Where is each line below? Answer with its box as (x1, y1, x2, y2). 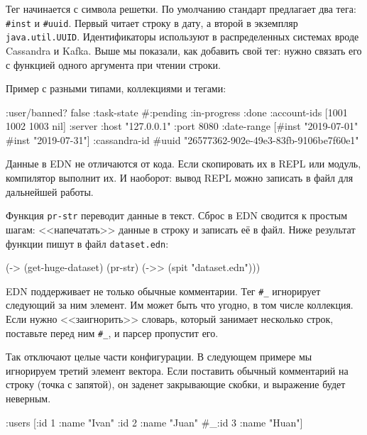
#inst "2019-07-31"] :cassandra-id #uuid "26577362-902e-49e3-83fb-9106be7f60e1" (6, 132, 359, 147)
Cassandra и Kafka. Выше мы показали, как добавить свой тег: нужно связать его (6, 43, 362, 57)
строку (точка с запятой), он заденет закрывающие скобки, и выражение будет (6, 377, 346, 392)
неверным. (6, 391, 51, 406)
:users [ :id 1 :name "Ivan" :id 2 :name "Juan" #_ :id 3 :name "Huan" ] (6, 414, 303, 429)
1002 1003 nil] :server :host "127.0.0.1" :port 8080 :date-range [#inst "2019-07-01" (6, 119, 358, 133)
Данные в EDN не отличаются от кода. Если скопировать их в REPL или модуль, (6, 156, 361, 171)
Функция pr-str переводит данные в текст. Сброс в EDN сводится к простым (6, 208, 348, 223)
